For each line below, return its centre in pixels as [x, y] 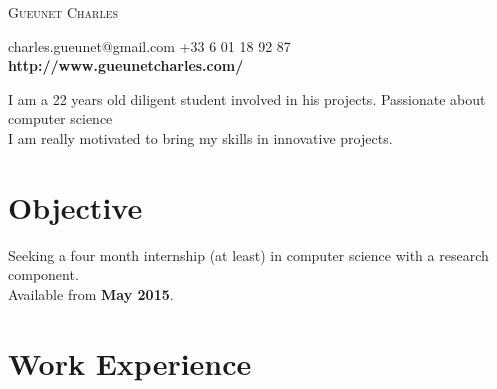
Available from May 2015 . [91, 293]
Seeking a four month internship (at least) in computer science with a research [248, 254]
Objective [75, 206]
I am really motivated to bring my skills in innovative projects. [200, 137]
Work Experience [130, 362]
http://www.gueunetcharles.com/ [126, 65]
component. [43, 274]
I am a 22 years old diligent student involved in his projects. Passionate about [247, 98]
